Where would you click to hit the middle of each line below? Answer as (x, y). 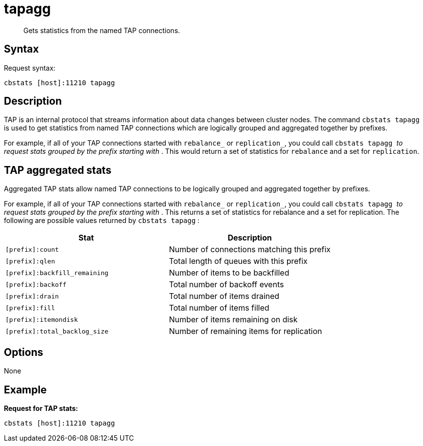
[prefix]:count (32, 249)
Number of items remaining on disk (233, 320)
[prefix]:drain (32, 296)
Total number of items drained (224, 296)
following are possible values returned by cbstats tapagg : (102, 221)
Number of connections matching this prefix (250, 250)
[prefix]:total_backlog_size (57, 331)
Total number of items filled (219, 308)
